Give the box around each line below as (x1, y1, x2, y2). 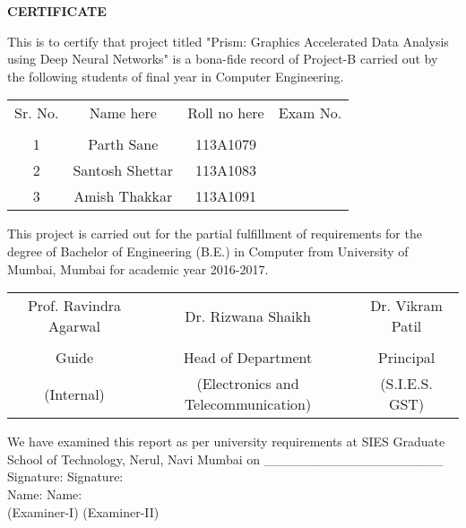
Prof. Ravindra (27, 295, 122, 316)
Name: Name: (7, 484, 82, 503)
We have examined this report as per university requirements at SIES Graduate (7, 432, 445, 451)
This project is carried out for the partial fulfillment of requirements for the (7, 224, 422, 243)
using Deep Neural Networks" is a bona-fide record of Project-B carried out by (7, 49, 438, 68)
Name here (89, 102, 157, 124)
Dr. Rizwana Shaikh (185, 305, 311, 326)
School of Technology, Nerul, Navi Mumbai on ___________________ (7, 449, 444, 468)
